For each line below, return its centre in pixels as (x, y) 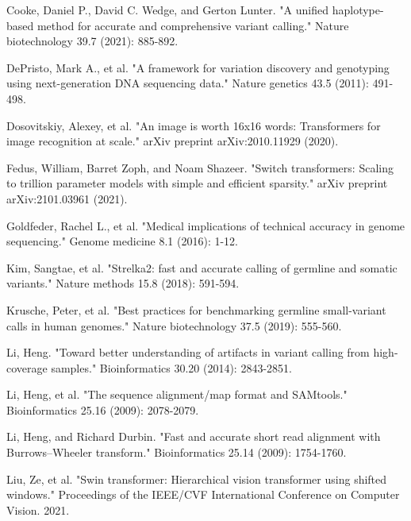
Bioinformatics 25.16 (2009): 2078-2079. (103, 409)
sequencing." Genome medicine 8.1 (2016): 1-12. (122, 241)
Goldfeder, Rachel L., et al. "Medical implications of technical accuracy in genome (206, 225)
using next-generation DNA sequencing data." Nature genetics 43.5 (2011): (188, 83)
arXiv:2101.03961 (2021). (67, 198)
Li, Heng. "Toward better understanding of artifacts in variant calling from (188, 352)
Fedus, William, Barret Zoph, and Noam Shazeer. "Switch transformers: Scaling (200, 167)
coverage (27, 367)
